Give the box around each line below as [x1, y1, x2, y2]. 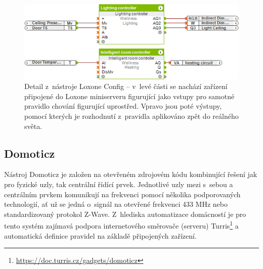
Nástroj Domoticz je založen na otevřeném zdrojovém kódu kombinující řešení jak [4, 169, 257, 180]
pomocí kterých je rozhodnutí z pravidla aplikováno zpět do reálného [24, 110, 239, 121]
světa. [24, 120, 42, 131]
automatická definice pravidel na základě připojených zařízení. [4, 230, 197, 241]
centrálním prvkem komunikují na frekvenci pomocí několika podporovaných [4, 189, 241, 199]
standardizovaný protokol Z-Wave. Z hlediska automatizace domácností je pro [4, 208, 246, 219]
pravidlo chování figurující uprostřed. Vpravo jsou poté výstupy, [24, 101, 222, 111]
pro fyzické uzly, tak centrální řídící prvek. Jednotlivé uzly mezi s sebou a [4, 178, 233, 189]
